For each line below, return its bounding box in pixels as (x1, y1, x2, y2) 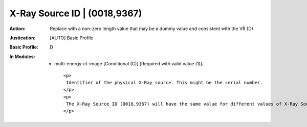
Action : (9, 26, 26, 32)
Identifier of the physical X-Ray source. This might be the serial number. (65, 80, 263, 85)
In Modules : (9, 54, 35, 60)
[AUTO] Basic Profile (50, 35, 94, 41)
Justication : (9, 35, 36, 41)
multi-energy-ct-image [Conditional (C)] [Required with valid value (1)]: (54, 61, 204, 67)
